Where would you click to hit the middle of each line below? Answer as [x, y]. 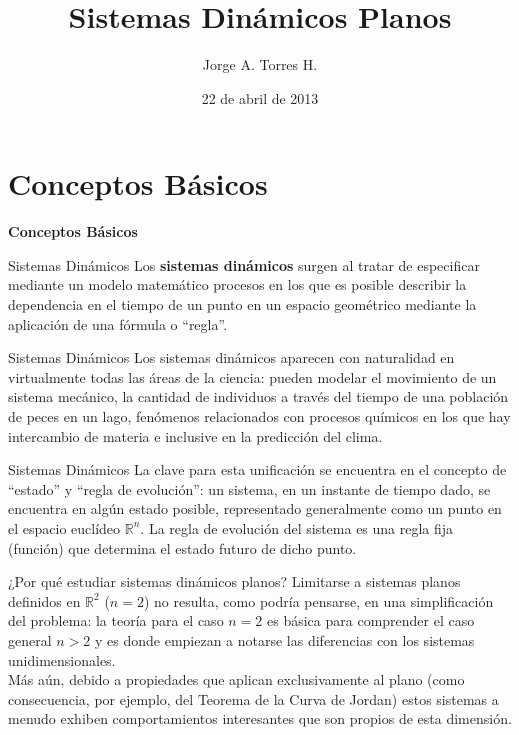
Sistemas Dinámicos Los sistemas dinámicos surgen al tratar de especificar [244, 264]
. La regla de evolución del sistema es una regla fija [297, 527]
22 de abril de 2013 [260, 97]
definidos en [44, 600]
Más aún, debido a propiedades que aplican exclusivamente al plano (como [236, 679]
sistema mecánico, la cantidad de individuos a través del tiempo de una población [258, 396]
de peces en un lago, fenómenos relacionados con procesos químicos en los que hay [259, 416]
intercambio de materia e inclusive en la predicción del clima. [195, 435]
